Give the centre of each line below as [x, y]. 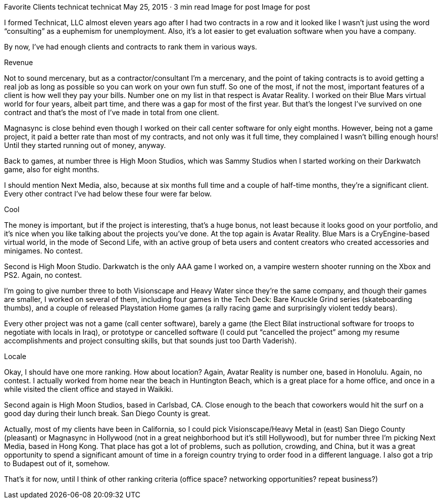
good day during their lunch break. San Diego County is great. [107, 413]
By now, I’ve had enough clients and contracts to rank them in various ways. [131, 47]
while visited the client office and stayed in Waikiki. [89, 389]
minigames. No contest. [43, 251]
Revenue [19, 62]
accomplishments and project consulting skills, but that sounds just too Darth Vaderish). [151, 341]
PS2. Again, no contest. [43, 275]
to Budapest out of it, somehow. [57, 463]
